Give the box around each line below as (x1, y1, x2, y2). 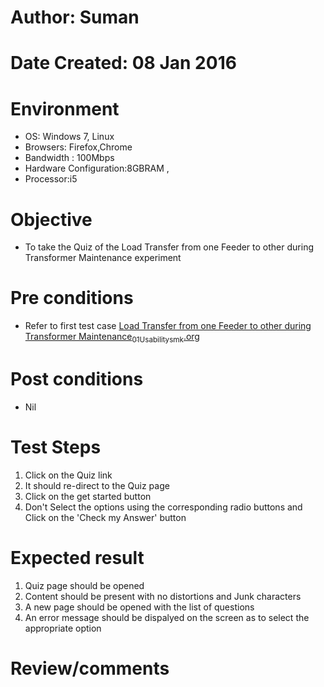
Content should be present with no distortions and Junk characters (24, 590, 302, 602)
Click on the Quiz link (24, 469, 113, 481)
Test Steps (10, 436, 102, 459)
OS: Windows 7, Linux (24, 131, 115, 143)
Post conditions (10, 368, 144, 391)
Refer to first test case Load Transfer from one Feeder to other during (24, 320, 312, 332)
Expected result (10, 547, 145, 570)
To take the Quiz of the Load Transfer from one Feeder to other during (24, 241, 314, 253)
